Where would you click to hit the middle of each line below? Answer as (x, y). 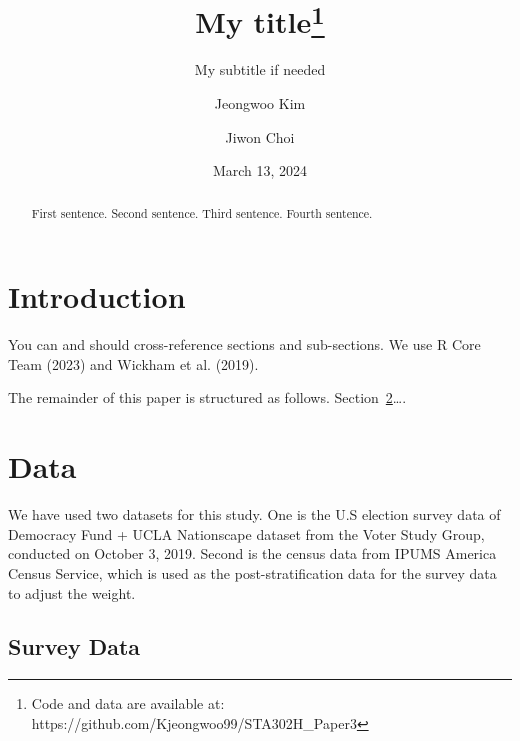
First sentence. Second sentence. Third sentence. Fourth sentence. (202, 212)
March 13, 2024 (260, 170)
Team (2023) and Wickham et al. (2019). (133, 363)
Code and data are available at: (128, 703)
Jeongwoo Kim (260, 103)
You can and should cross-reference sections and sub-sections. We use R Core (244, 344)
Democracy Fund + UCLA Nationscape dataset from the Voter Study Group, (246, 533)
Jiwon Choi (260, 136)
